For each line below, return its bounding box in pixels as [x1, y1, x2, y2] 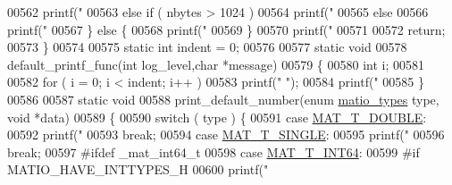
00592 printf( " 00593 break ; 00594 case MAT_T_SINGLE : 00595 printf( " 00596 [7, 125, 445, 144]
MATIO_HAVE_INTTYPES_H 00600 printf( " [7, 160, 269, 179]
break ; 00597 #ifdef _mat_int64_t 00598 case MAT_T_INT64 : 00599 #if [7, 142, 420, 161]
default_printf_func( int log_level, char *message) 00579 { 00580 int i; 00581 [7, 55, 424, 73]
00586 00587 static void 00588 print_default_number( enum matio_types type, [7, 89, 439, 108]
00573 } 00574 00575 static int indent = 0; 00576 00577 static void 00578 [7, 38, 407, 56]
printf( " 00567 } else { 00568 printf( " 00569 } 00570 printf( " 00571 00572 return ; [7, 20, 446, 38]
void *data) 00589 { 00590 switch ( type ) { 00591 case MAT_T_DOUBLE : [7, 107, 427, 126]
